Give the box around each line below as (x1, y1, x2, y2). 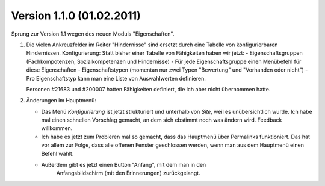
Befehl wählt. (41, 150, 74, 157)
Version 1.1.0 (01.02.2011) (11, 9, 141, 22)
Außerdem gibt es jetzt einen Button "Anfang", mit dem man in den (41, 161, 206, 169)
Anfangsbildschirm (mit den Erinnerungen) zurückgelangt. (56, 169, 201, 177)
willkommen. (41, 125, 73, 132)
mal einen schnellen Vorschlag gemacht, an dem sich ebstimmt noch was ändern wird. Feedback (41, 116, 282, 123)
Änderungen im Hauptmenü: (26, 97, 96, 104)
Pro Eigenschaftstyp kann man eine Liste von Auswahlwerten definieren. (26, 75, 206, 82)
